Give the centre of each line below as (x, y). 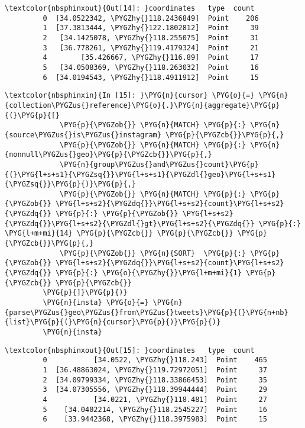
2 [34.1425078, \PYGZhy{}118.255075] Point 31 (151, 38)
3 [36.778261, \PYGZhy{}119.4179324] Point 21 (151, 48)
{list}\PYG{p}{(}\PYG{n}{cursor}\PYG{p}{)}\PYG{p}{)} (113, 322)
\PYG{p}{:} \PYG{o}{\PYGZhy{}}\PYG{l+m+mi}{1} (148, 273)
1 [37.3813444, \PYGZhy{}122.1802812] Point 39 (151, 28)
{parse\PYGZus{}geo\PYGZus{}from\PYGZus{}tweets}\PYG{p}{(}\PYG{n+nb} (147, 312)
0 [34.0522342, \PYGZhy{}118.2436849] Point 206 (151, 18)
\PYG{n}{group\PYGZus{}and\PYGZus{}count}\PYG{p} (159, 164)
